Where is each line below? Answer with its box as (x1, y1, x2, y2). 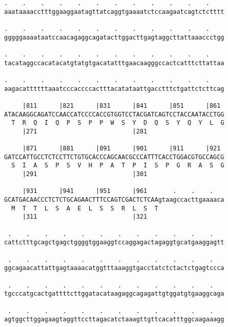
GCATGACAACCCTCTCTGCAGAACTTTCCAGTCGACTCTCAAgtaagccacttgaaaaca (4, 196, 224, 204)
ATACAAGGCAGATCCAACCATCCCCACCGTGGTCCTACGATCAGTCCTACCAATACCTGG (4, 110, 224, 118)
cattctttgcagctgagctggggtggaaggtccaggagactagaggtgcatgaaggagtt (4, 239, 224, 246)
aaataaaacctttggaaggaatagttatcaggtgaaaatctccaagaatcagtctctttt (4, 8, 224, 15)
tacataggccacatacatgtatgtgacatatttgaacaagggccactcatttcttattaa (4, 59, 224, 67)
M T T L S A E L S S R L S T (11, 204, 158, 212)
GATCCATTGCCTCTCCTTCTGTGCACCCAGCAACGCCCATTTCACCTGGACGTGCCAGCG (4, 153, 224, 161)
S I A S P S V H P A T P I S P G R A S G (11, 162, 224, 169)
